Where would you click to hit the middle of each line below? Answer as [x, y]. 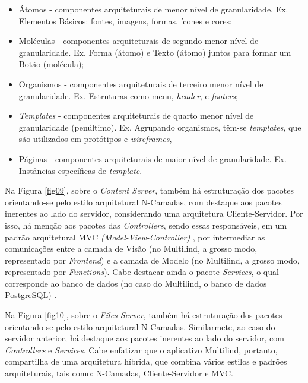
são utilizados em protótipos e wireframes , [95, 139]
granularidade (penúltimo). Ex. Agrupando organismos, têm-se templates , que [160, 127]
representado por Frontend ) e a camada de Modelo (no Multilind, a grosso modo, [152, 260]
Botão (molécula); [51, 64]
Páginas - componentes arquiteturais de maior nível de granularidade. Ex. [153, 158]
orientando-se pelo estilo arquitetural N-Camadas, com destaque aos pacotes [143, 202]
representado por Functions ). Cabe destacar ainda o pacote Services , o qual [142, 272]
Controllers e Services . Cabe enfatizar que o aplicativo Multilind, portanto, [141, 349]
